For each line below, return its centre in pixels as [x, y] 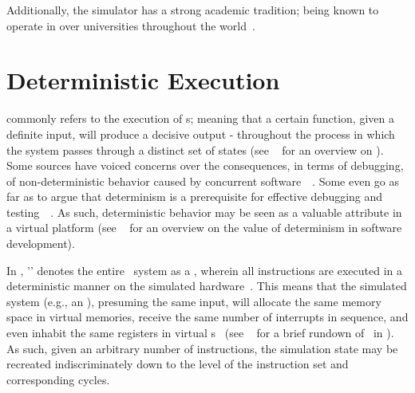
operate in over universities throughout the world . [131, 25]
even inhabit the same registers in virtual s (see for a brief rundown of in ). [200, 333]
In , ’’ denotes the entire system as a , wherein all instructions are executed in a [205, 270]
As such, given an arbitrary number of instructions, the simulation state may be [202, 348]
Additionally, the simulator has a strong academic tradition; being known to [193, 10]
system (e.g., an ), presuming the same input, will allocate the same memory [194, 301]
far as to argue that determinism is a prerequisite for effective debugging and [195, 196]
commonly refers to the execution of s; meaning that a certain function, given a [200, 118]
